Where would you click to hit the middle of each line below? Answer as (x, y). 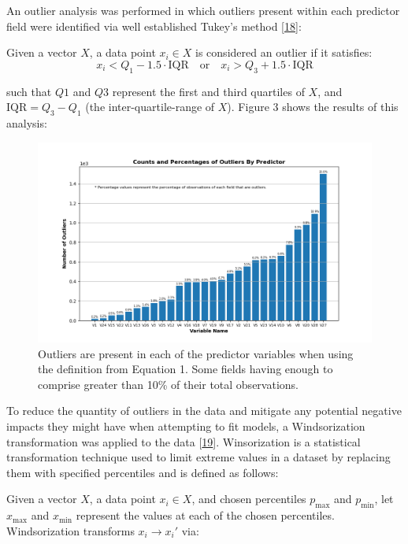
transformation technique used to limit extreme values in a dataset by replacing (198, 457)
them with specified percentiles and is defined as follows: (143, 472)
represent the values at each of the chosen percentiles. (205, 515)
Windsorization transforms (70, 530)
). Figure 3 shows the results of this (313, 107)
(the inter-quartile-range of (150, 107)
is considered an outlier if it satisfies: (284, 52)
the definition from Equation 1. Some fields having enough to (185, 369)
